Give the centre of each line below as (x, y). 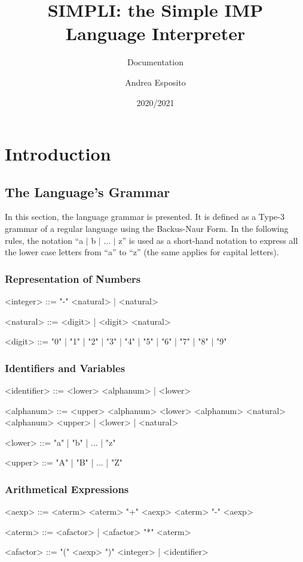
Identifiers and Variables (65, 368)
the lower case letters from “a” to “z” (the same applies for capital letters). (142, 252)
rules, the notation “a (44, 240)
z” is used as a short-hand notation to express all (208, 240)
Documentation (155, 62)
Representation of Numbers (73, 278)
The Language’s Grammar (88, 191)
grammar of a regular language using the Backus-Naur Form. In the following (147, 229)
